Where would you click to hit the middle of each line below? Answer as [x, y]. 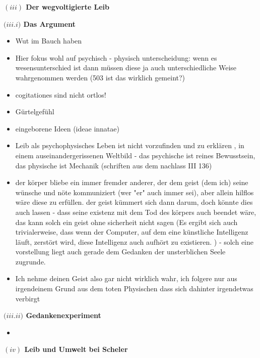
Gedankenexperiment [63, 315]
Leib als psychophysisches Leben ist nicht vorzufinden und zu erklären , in [130, 145]
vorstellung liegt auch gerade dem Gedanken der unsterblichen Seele [120, 252]
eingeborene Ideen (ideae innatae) [67, 128]
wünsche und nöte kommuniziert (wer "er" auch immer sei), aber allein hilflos [135, 192]
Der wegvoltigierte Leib [68, 7]
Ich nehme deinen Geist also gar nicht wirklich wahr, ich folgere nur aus [126, 278]
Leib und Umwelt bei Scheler [76, 349]
